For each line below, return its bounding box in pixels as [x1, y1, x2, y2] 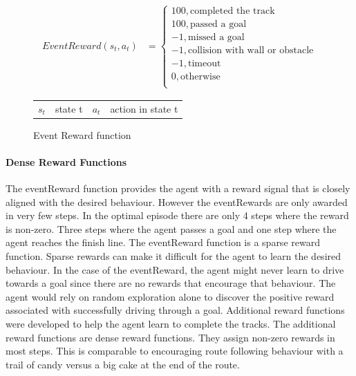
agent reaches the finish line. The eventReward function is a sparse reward [6, 235, 320, 250]
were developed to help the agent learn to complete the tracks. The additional [6, 316, 336, 330]
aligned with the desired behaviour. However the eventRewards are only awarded [6, 194, 348, 209]
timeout [187, 59, 221, 69]
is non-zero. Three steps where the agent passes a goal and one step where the [6, 221, 337, 236]
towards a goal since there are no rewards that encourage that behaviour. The [6, 276, 336, 290]
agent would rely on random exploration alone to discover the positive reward [6, 289, 335, 303]
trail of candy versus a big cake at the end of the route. [6, 357, 240, 371]
